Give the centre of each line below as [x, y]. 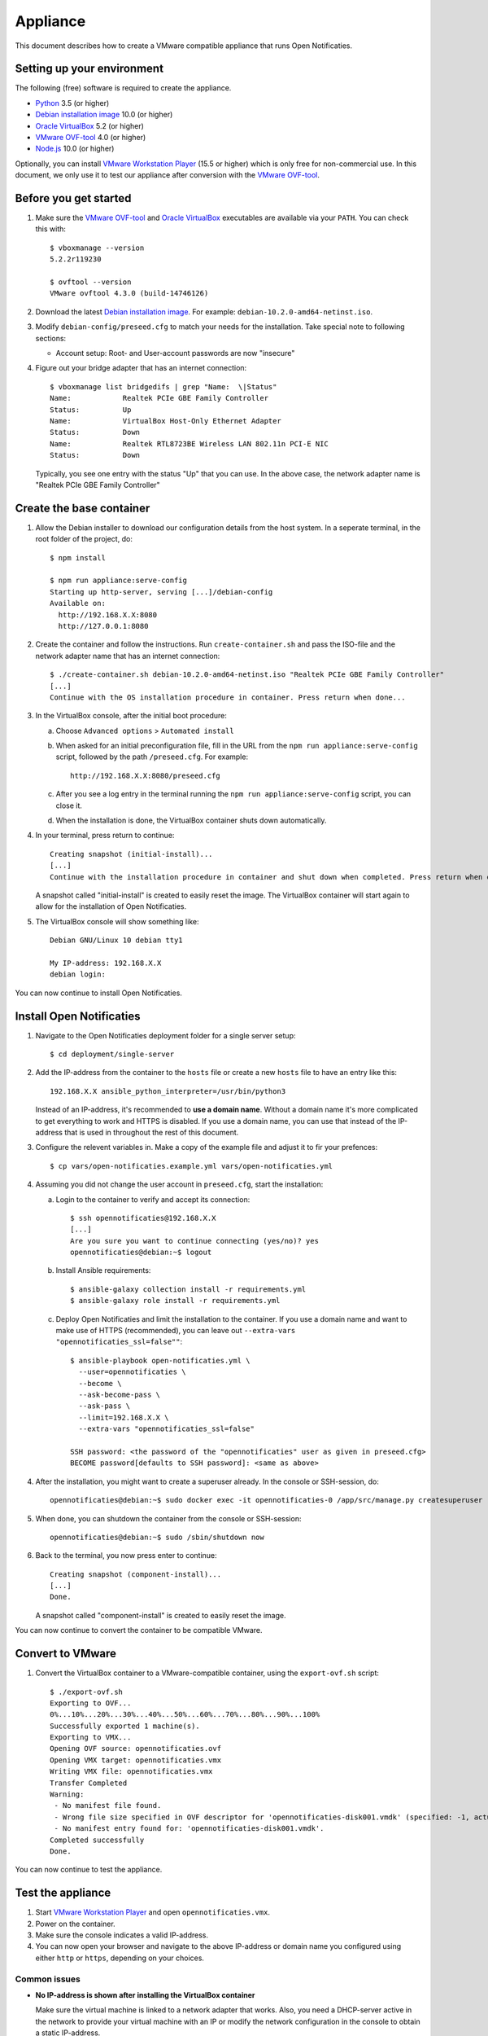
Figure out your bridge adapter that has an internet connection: [141, 368]
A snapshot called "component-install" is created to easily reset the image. [161, 1615]
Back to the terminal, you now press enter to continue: [126, 1556]
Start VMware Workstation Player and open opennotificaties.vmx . [152, 1912]
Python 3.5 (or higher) [72, 103]
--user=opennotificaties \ [132, 1372]
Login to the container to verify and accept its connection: [153, 1199]
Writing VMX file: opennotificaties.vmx [131, 1772]
